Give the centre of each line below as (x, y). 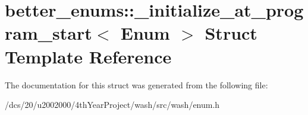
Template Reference (88, 56)
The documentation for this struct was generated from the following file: (136, 84)
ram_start (48, 33)
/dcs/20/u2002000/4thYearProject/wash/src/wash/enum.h (112, 105)
